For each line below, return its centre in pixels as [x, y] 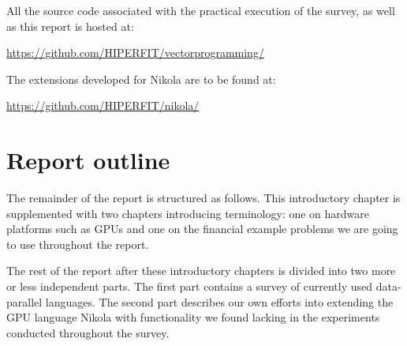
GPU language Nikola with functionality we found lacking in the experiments [193, 317]
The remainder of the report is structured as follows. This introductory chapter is [203, 198]
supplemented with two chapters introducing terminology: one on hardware [188, 213]
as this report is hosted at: [70, 26]
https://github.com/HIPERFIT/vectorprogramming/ [135, 53]
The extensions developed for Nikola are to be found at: [141, 79]
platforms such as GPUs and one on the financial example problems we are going [202, 229]
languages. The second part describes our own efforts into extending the [219, 301]
